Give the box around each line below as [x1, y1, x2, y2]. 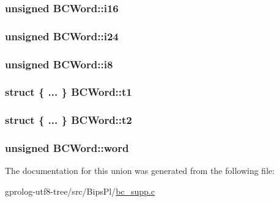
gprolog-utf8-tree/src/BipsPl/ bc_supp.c [5, 185, 155, 198]
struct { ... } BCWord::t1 [5, 84, 132, 99]
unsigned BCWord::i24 [5, 28, 119, 43]
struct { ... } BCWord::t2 [5, 112, 132, 128]
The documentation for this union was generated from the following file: [5, 164, 275, 177]
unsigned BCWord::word [5, 140, 129, 156]
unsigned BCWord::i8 [5, 56, 113, 71]
